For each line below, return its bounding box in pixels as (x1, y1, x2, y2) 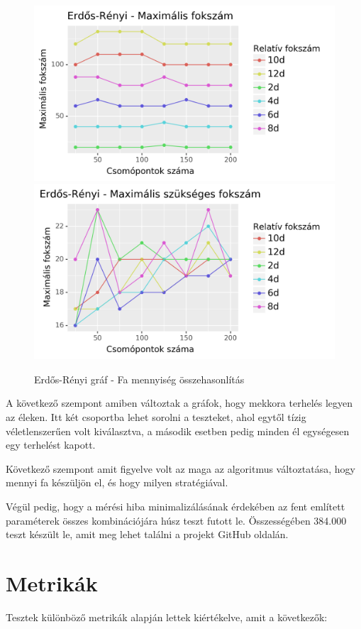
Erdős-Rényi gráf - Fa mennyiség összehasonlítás (34, 371, 245, 386)
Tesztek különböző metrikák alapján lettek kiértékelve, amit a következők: (6, 609, 328, 624)
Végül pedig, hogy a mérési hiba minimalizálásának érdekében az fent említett (6, 498, 345, 513)
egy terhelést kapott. (6, 437, 96, 452)
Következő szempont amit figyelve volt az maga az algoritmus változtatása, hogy (6, 461, 355, 476)
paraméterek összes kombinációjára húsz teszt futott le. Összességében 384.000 (6, 513, 347, 527)
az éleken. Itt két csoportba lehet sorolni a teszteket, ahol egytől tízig (6, 409, 306, 424)
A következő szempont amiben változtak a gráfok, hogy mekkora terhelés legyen (6, 395, 353, 410)
